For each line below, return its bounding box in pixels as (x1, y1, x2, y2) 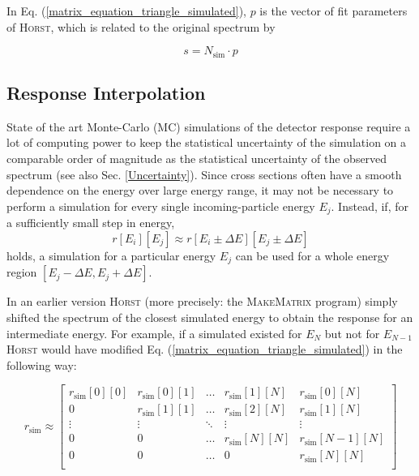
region (6, 264, 37, 281)
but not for (324, 324, 380, 341)
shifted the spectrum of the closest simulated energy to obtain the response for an (6, 308, 413, 325)
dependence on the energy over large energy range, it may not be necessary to (6, 182, 394, 199)
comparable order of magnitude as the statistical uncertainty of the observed (6, 150, 387, 167)
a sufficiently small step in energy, (6, 214, 175, 231)
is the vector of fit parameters (259, 2, 408, 19)
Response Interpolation (6, 80, 206, 105)
